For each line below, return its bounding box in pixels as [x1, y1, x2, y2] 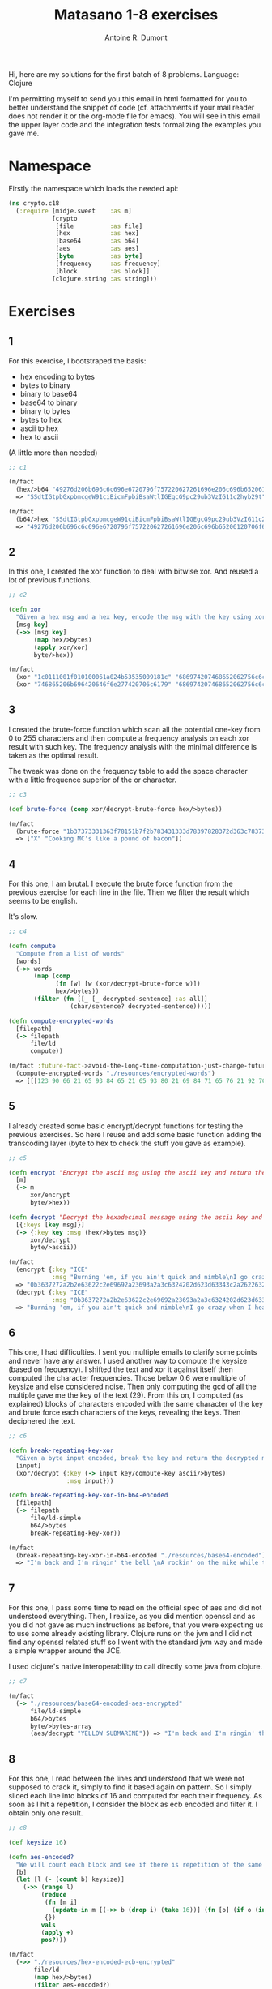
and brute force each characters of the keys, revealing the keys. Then [8, 1407, 241, 1417]
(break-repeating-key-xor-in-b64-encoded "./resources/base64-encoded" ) [15, 1551, 266, 1559]
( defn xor [8, 606, 42, 614]
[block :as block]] [55, 267, 151, 275]
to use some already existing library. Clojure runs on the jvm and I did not [8, 1629, 253, 1639]
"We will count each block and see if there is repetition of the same [15, 1860, 263, 1869]
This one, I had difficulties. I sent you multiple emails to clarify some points [8, 1347, 257, 1357]
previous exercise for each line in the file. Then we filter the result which [8, 887, 249, 897]
